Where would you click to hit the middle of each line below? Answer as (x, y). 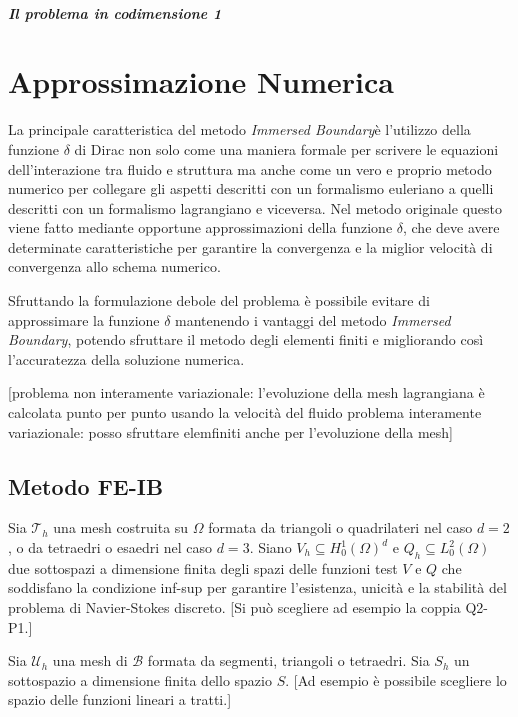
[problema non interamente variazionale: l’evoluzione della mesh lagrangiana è (246, 392)
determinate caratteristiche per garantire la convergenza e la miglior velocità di (250, 246)
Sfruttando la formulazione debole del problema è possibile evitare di (219, 300)
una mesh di (90, 660)
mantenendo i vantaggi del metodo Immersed (313, 319)
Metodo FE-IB (86, 485)
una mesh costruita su (121, 527)
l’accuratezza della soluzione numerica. (126, 358)
